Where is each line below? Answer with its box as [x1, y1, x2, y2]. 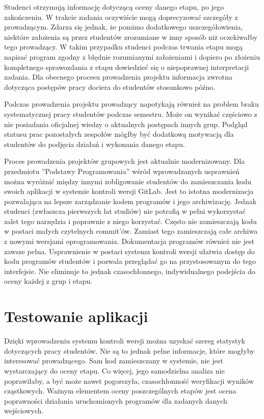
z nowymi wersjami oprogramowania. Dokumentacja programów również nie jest [4, 236, 254, 247]
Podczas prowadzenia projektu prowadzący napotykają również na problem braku [4, 98, 259, 109]
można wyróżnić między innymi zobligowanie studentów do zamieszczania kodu [4, 176, 252, 186]
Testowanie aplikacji [4, 306, 148, 327]
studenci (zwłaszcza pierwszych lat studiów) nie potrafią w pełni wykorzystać [4, 206, 246, 216]
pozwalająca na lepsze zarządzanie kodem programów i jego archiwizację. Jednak [4, 195, 257, 206]
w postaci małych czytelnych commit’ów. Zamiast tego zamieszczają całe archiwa [4, 226, 258, 236]
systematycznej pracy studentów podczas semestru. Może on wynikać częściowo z [4, 108, 257, 119]
